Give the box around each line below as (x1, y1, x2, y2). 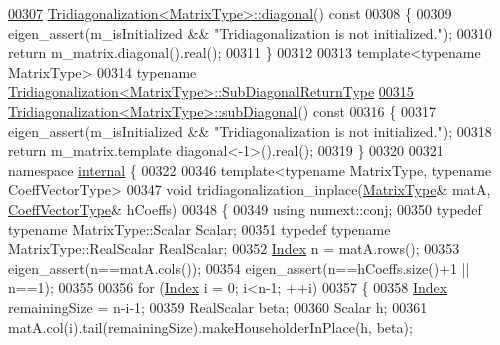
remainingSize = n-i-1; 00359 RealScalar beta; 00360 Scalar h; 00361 (8, 296, 428, 317)
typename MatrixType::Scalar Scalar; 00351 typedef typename (8, 218, 391, 239)
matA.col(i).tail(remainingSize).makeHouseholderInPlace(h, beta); (8, 316, 413, 337)
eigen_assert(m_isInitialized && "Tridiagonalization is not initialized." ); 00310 (8, 22, 492, 43)
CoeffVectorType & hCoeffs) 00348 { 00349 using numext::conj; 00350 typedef (8, 198, 482, 219)
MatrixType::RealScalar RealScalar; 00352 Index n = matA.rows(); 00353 (8, 238, 460, 259)
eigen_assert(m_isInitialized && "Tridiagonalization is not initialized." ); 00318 (8, 120, 492, 141)
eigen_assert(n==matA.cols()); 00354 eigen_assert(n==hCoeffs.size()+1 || (8, 257, 470, 278)
